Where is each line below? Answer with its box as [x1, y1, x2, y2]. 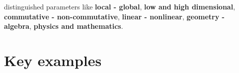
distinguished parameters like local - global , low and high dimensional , [4, 1, 236, 11]
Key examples [4, 50, 102, 70]
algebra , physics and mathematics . [4, 21, 123, 31]
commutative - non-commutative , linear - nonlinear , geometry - [4, 11, 225, 21]
